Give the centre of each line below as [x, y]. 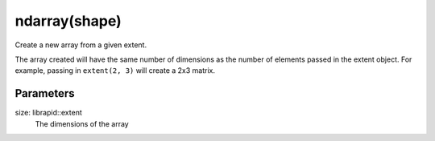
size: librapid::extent [48, 113]
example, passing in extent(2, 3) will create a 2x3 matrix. [115, 70]
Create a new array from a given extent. [81, 45]
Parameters [45, 93]
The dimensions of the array [82, 123]
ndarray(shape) [68, 21]
